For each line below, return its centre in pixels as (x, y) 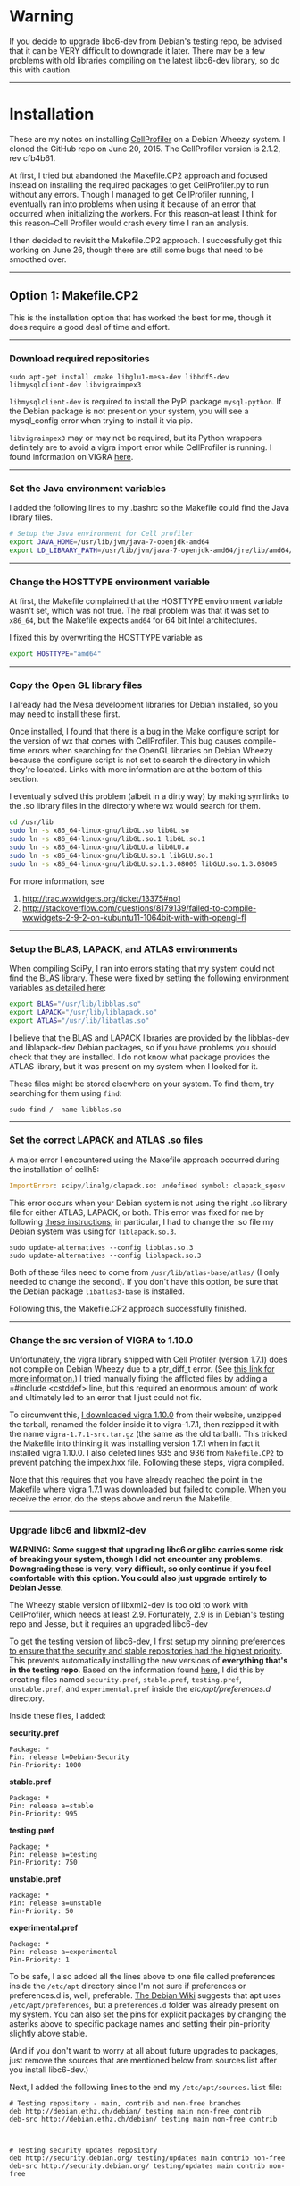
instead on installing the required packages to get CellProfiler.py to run (139, 184)
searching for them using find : (66, 1093)
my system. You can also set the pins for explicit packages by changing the (148, 2014)
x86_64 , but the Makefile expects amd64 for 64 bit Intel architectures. (133, 620)
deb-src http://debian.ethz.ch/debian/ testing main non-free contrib (143, 2119)
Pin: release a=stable (51, 1806)
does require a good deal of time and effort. (90, 327)
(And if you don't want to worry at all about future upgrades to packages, (144, 2051)
